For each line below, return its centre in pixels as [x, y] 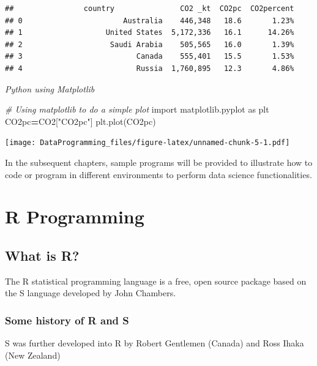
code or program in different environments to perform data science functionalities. [158, 174]
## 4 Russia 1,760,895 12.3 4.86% [150, 68]
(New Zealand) [33, 355]
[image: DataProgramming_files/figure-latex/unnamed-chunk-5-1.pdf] [147, 143]
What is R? [42, 255]
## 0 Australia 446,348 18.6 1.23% [150, 21]
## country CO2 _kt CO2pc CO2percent [150, 9]
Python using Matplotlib [50, 88]
